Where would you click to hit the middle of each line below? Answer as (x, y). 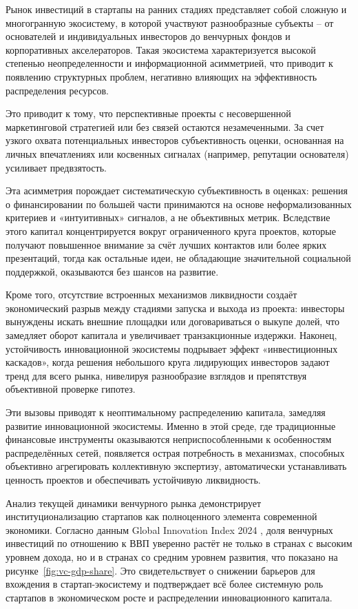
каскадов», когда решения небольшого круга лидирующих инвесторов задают (168, 362)
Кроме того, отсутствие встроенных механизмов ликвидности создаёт (151, 295)
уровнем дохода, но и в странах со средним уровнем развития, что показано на (172, 556)
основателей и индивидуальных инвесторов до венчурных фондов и (148, 36)
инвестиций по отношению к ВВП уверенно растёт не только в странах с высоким (179, 543)
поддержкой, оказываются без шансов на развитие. (112, 271)
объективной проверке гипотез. (71, 389)
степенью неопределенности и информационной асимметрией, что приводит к (169, 63)
